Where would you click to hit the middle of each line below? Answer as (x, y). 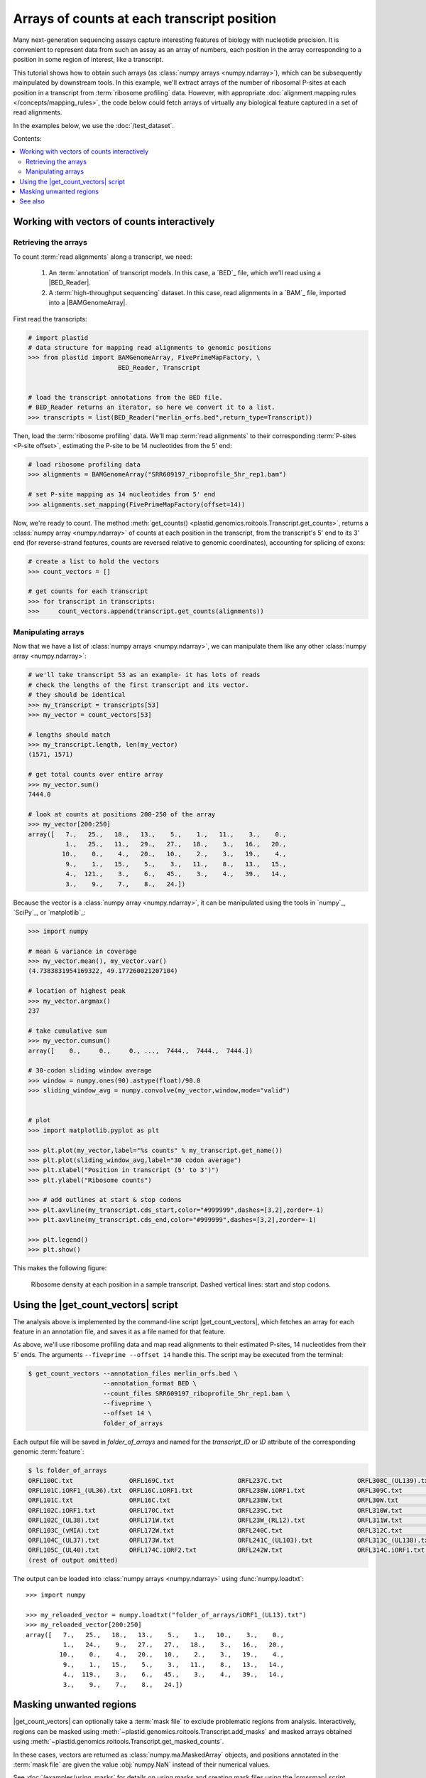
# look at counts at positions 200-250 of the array (122, 814)
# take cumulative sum (67, 1031)
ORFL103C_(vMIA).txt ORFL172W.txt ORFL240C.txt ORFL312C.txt (215, 1530)
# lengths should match (70, 735)
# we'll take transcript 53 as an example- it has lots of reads (144, 675)
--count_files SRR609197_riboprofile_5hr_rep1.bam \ (197, 1393)
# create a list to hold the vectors (94, 561)
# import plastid (58, 337)
